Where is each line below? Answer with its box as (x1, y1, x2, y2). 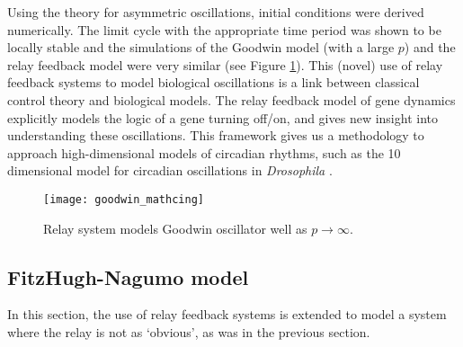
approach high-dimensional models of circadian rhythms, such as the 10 (7, 143, 401, 162)
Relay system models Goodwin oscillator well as (43, 218, 307, 237)
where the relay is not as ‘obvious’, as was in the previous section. (7, 322, 370, 341)
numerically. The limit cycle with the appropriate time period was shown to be (7, 20, 441, 39)
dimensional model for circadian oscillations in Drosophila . (7, 161, 333, 180)
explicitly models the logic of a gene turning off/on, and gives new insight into (7, 108, 438, 127)
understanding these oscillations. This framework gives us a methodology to (7, 126, 424, 145)
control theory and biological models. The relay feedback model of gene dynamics (7, 90, 456, 109)
